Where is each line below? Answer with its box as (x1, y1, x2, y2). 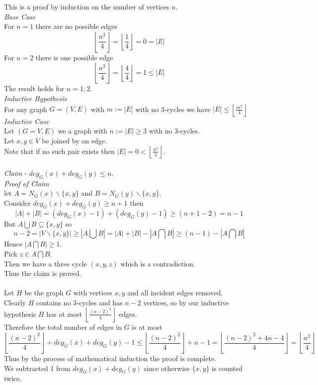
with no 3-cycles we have (135, 104, 211, 114)
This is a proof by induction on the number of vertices (4, 1, 169, 11)
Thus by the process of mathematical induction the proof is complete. (4, 353, 216, 364)
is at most (132, 322, 162, 332)
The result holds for (4, 83, 65, 94)
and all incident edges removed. (127, 287, 223, 298)
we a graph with (58, 126, 107, 136)
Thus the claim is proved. (4, 268, 81, 278)
